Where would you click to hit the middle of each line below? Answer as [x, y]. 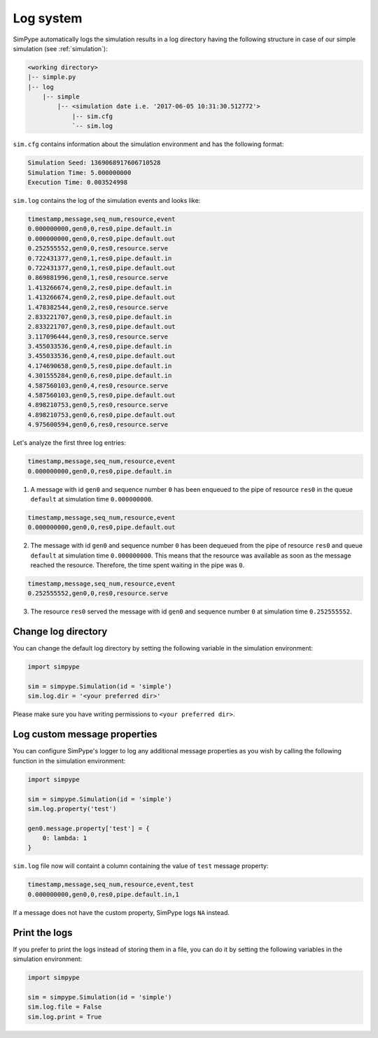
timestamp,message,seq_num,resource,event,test [111, 884]
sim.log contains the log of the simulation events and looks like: [107, 200]
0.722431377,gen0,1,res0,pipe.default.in [100, 258]
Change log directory [60, 632]
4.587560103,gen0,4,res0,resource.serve [98, 385]
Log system [48, 18]
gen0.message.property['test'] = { [89, 828]
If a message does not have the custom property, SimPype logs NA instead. [121, 912]
